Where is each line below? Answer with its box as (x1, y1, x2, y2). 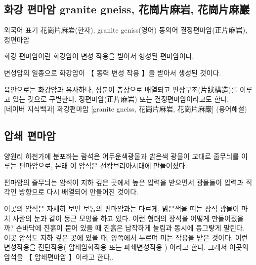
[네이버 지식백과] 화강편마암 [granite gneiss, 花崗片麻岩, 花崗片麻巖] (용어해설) (4, 103, 247, 114)
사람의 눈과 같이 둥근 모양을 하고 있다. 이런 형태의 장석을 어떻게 (12, 213, 210, 223)
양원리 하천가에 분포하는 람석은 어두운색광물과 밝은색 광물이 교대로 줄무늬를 (4, 151, 239, 161)
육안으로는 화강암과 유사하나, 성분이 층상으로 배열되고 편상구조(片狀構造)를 (4, 84, 238, 94)
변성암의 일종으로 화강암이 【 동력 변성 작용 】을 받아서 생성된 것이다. (4, 67, 221, 77)
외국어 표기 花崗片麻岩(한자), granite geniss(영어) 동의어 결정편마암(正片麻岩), (4, 25, 248, 35)
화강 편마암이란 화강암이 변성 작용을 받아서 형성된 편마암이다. (4, 51, 194, 61)
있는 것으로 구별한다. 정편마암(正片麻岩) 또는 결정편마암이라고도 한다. (12, 94, 229, 104)
